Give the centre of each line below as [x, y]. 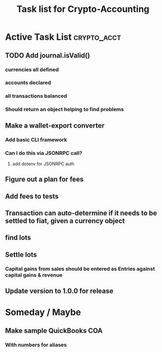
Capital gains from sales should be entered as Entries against [80, 269]
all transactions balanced [36, 96]
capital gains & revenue [34, 275]
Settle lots [21, 254]
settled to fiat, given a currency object [65, 221]
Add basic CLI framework [36, 140]
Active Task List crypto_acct [63, 37]
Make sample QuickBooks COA [54, 330]
